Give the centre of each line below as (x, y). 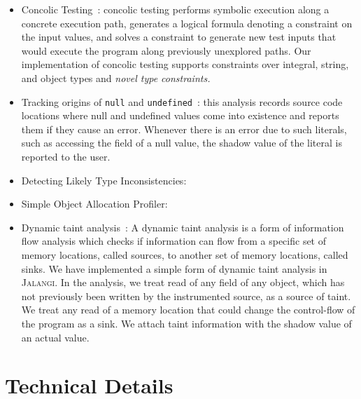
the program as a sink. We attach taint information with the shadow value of (186, 323)
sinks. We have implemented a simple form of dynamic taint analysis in (174, 268)
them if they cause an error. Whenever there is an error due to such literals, (184, 129)
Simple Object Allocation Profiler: (94, 204)
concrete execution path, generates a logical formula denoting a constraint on (187, 23)
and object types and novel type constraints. (116, 77)
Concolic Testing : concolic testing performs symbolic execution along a (175, 9)
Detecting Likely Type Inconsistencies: (104, 180)
